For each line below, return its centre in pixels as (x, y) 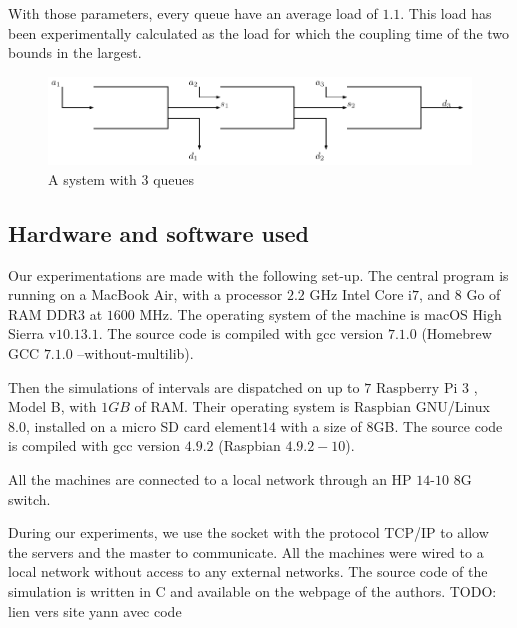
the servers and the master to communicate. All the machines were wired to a (246, 551)
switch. (29, 498)
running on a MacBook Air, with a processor (145, 294)
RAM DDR (43, 313)
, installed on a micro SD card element (143, 425)
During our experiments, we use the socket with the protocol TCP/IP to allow (248, 532)
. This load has (446, 13)
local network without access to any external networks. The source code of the (248, 571)
